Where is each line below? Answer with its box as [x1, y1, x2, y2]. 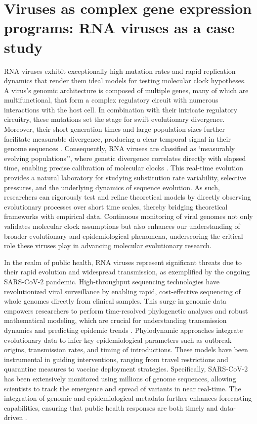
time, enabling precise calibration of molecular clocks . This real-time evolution [4, 162, 244, 173]
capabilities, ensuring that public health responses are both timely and [4, 402, 218, 413]
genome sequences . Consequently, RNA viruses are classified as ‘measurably [4, 143, 235, 154]
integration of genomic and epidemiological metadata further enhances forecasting [4, 393, 252, 403]
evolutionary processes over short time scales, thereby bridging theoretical [4, 201, 228, 212]
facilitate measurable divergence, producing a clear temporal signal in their [4, 133, 231, 144]
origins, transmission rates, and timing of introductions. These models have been [4, 344, 248, 355]
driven [4, 412, 23, 423]
